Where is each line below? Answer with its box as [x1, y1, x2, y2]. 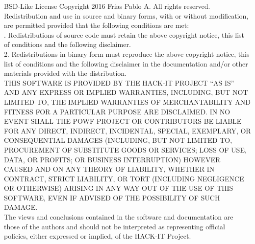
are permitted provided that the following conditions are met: [4, 20, 189, 30]
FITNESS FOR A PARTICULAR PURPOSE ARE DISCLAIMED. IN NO [4, 106, 230, 116]
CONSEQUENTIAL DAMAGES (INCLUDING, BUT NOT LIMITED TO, [4, 135, 232, 145]
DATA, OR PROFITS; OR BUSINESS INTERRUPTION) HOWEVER [4, 154, 221, 164]
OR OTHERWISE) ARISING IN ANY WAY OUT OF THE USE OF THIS [4, 183, 233, 193]
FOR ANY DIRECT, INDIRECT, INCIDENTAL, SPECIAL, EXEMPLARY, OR [4, 125, 251, 135]
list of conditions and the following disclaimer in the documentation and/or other [4, 58, 248, 68]
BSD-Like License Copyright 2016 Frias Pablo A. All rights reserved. [4, 1, 210, 11]
